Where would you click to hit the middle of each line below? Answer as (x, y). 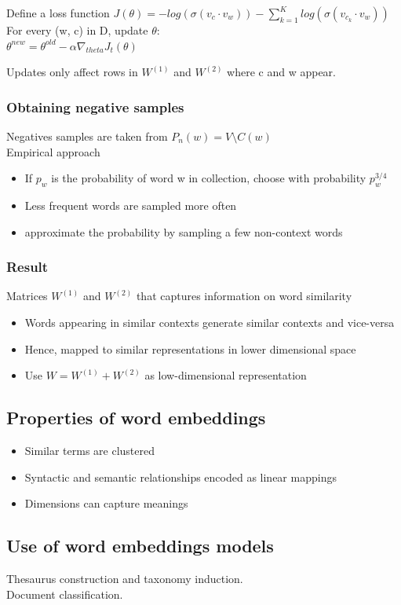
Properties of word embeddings (136, 418)
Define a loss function (58, 13)
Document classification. (65, 594)
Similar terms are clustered (89, 450)
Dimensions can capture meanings (106, 503)
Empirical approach (53, 151)
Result (27, 267)
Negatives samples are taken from (87, 136)
